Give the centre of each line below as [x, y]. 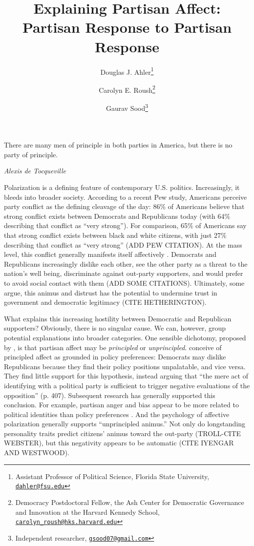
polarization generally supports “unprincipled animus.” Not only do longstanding [125, 424]
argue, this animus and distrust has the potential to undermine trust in [111, 292]
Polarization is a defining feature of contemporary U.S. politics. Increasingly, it [122, 187]
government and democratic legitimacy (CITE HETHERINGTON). [105, 302]
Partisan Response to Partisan [127, 27]
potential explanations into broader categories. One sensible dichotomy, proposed [125, 337]
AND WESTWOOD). [37, 452]
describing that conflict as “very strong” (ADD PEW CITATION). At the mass [123, 244]
